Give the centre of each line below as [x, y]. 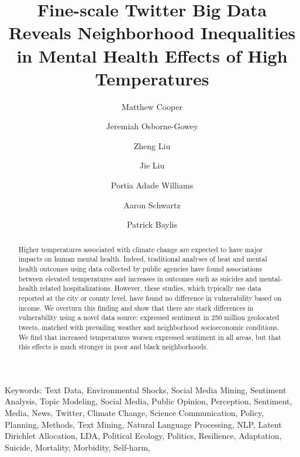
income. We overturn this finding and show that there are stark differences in [136, 307]
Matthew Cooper [152, 106]
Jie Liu [152, 165]
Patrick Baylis [152, 224]
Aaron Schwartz [152, 205]
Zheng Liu [152, 145]
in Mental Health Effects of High [152, 55]
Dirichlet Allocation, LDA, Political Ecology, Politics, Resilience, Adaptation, [143, 436]
